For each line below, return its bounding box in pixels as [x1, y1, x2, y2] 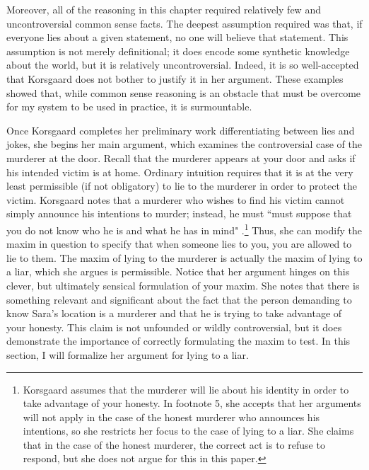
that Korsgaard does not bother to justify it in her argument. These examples [6, 71, 344, 86]
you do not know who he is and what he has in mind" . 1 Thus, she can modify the [6, 220, 362, 237]
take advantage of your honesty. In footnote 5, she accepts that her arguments [23, 396, 361, 411]
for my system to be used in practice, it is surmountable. [6, 99, 252, 114]
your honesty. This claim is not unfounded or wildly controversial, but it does [6, 319, 342, 334]
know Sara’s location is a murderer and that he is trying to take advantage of [6, 306, 342, 321]
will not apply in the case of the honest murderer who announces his [23, 409, 320, 424]
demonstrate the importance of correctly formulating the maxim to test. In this [6, 333, 351, 348]
